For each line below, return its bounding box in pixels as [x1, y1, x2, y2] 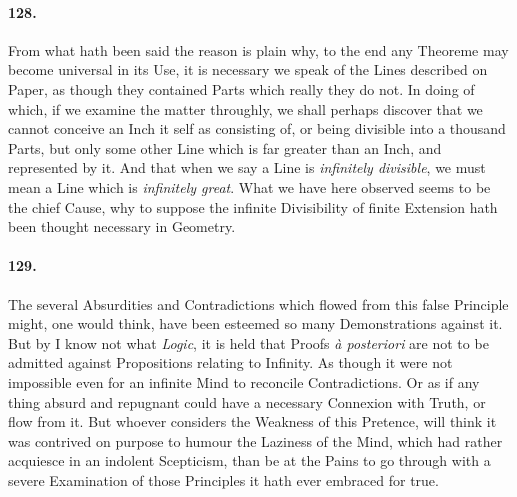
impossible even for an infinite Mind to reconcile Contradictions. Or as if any [8, 371, 480, 392]
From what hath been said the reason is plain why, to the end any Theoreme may [8, 39, 509, 60]
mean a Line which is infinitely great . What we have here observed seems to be [8, 176, 491, 197]
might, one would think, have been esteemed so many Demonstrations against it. [8, 313, 503, 334]
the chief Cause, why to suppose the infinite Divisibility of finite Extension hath [8, 196, 498, 217]
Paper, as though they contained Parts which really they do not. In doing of [8, 78, 475, 99]
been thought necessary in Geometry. [8, 216, 236, 237]
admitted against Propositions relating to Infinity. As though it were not [8, 352, 453, 373]
